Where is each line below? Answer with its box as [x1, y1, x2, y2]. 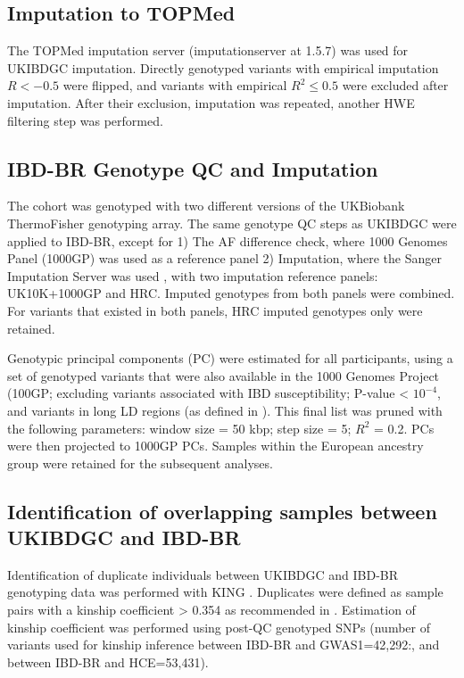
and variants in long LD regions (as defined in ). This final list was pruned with [7, 401, 443, 419]
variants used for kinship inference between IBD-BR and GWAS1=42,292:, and [7, 635, 440, 654]
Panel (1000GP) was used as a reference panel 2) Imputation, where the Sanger [7, 249, 442, 268]
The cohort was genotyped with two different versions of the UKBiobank [7, 196, 405, 215]
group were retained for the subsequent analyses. [7, 453, 273, 472]
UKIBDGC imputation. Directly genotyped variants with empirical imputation [7, 58, 439, 77]
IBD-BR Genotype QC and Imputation [7, 154, 378, 182]
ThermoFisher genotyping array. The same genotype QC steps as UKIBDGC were [7, 213, 457, 232]
